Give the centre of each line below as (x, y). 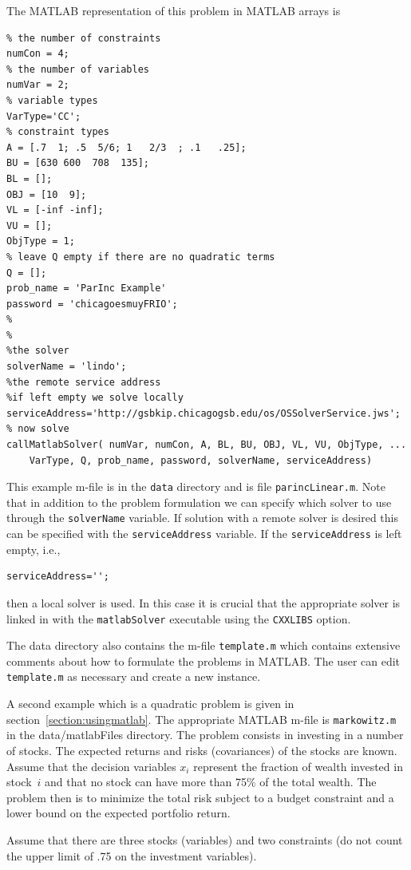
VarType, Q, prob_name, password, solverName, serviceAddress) (201, 460)
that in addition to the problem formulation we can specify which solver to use (199, 502)
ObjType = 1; (41, 241)
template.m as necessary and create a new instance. (134, 676)
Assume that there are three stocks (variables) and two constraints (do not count (205, 839)
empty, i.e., (34, 549)
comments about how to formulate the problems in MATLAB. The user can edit (204, 660)
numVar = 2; (38, 85)
